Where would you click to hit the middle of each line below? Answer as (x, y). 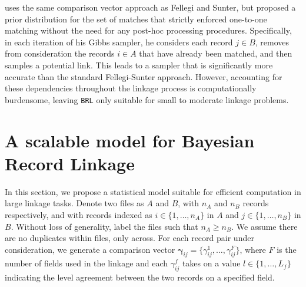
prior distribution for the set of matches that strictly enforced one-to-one (136, 19)
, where (253, 249)
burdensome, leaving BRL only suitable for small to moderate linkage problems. (147, 99)
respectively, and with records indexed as (79, 214)
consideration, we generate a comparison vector (90, 249)
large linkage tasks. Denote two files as (74, 203)
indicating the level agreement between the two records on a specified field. (140, 277)
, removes (272, 42)
